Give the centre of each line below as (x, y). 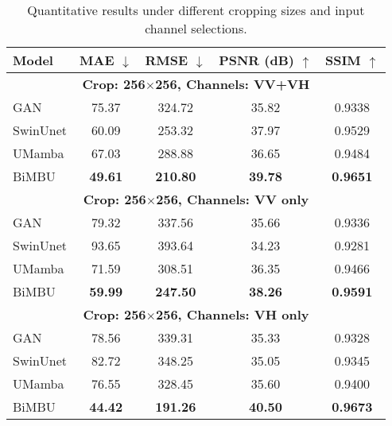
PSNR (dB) (256, 60)
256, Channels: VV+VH (233, 84)
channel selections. (196, 28)
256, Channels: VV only (233, 199)
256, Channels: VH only (233, 314)
